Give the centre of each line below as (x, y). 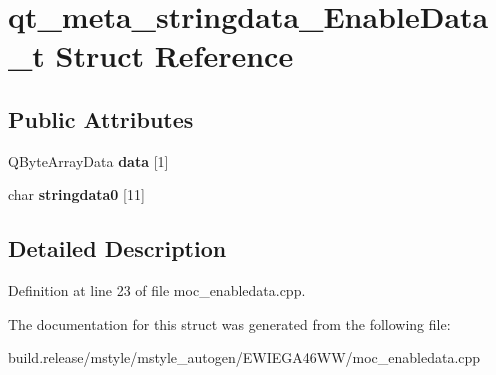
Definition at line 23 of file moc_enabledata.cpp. (157, 290)
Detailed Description (117, 248)
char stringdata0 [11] (76, 194)
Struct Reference (174, 55)
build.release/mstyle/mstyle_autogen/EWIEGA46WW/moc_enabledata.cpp (244, 357)
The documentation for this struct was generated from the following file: (229, 323)
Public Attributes (101, 118)
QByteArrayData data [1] (88, 160)
